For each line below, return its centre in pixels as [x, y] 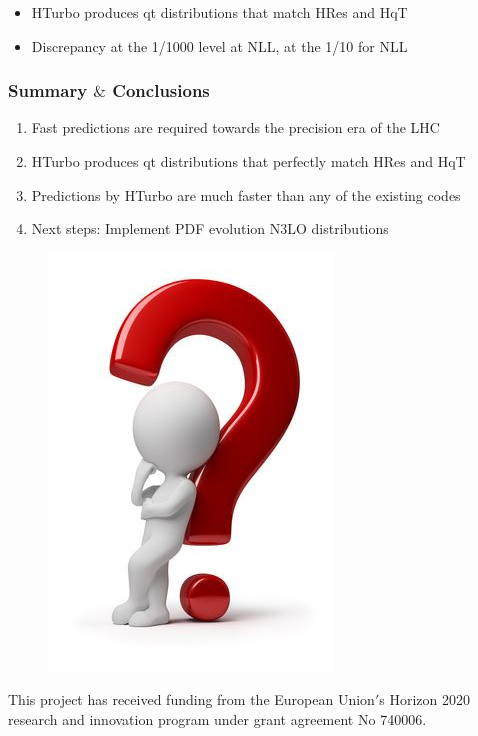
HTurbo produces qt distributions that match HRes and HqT [219, 12]
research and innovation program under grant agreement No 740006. [217, 718]
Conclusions [161, 90]
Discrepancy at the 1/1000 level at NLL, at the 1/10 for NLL [219, 45]
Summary [48, 90]
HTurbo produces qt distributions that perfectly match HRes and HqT [248, 161]
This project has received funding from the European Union [191, 699]
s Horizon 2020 [424, 699]
